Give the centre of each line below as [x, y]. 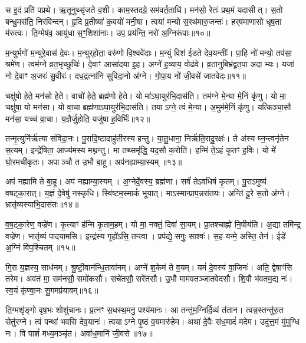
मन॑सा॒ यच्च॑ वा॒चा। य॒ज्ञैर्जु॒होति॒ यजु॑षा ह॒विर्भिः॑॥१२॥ [78, 118]
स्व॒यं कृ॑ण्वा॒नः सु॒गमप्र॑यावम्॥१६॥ [52, 290]
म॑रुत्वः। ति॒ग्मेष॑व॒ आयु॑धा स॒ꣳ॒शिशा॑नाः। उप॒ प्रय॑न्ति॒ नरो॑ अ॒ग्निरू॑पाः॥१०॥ [108, 33]
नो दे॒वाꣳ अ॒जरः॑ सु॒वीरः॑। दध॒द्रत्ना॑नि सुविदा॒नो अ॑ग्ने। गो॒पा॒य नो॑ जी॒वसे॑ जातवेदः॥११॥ [126, 75]
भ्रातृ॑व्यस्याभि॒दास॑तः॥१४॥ [42, 204]
